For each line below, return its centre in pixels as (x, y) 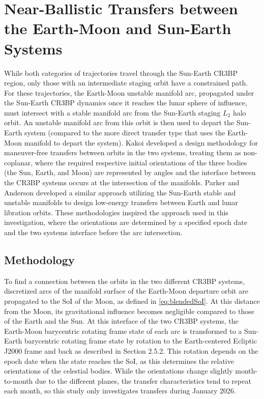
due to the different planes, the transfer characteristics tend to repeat (143, 380)
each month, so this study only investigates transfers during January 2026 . (120, 391)
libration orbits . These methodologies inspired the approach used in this (116, 212)
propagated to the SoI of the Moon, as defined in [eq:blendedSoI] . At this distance (132, 301)
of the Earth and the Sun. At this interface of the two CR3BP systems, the (121, 321)
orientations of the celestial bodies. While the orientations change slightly (119, 371)
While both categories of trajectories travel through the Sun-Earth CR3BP (121, 73)
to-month (19, 380)
